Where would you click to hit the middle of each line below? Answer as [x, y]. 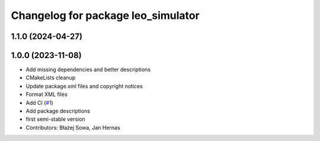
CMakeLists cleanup [51, 78]
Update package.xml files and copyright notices [84, 86]
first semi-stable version [55, 119]
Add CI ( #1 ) [39, 102]
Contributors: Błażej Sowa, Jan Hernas [73, 127]
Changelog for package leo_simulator [105, 15]
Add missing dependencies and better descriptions [88, 70]
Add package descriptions [58, 111]
